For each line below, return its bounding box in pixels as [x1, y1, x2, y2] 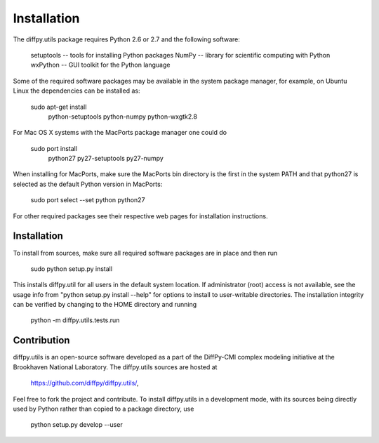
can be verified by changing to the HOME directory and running [13, 300, 197, 309]
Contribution [13, 334, 70, 347]
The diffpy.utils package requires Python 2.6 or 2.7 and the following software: [13, 35, 240, 44]
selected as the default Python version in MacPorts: [13, 180, 163, 188]
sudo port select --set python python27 [30, 196, 145, 204]
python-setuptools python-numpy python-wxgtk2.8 [48, 112, 198, 121]
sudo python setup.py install [30, 264, 112, 273]
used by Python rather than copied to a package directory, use [13, 404, 194, 413]
